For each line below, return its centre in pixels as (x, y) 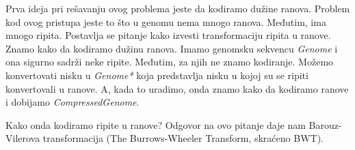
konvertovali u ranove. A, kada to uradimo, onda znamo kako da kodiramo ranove (177, 88)
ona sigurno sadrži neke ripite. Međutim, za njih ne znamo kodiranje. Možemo (170, 62)
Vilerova (23, 138)
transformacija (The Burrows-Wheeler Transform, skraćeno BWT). (183, 138)
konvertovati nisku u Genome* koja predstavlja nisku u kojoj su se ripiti (157, 75)
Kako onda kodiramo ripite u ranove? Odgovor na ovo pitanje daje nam (156, 124)
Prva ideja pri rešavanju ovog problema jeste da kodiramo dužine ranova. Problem (178, 8)
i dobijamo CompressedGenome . (73, 102)
